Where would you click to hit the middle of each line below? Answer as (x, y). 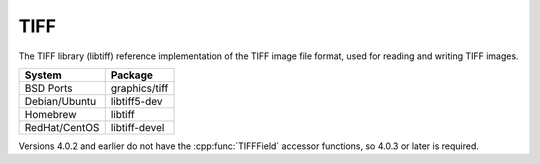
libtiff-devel (137, 127)
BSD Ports (49, 88)
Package (132, 75)
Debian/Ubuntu (60, 101)
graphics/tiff (139, 88)
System (43, 75)
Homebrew (50, 114)
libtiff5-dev (136, 101)
